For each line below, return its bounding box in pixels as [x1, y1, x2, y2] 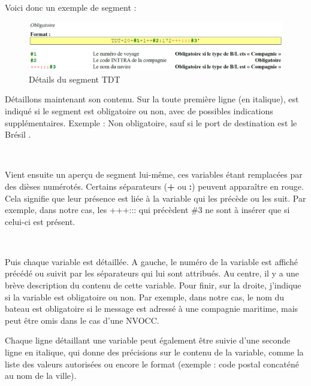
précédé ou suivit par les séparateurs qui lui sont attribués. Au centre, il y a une [5, 267, 300, 279]
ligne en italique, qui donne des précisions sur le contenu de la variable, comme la [5, 346, 304, 358]
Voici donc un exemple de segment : [5, 1, 137, 13]
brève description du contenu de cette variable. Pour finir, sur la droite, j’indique [5, 279, 301, 291]
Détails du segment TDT [29, 72, 120, 85]
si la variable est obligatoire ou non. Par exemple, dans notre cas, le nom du [5, 290, 285, 303]
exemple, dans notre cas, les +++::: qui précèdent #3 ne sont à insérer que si [5, 203, 290, 216]
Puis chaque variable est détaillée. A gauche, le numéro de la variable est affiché [5, 255, 298, 268]
